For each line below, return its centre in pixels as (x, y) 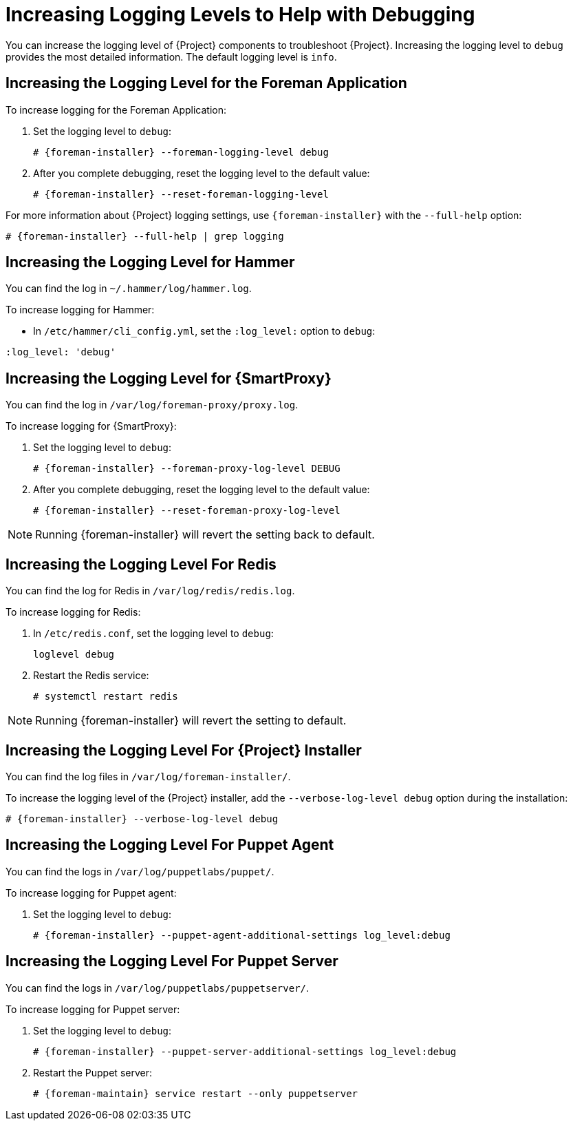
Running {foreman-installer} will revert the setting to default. (191, 721)
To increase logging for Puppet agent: (91, 893)
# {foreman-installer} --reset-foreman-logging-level (181, 194)
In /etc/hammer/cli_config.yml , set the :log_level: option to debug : (204, 331)
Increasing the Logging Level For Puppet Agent (170, 845)
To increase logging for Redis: (73, 612)
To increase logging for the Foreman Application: (116, 110)
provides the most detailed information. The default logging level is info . (171, 56)
